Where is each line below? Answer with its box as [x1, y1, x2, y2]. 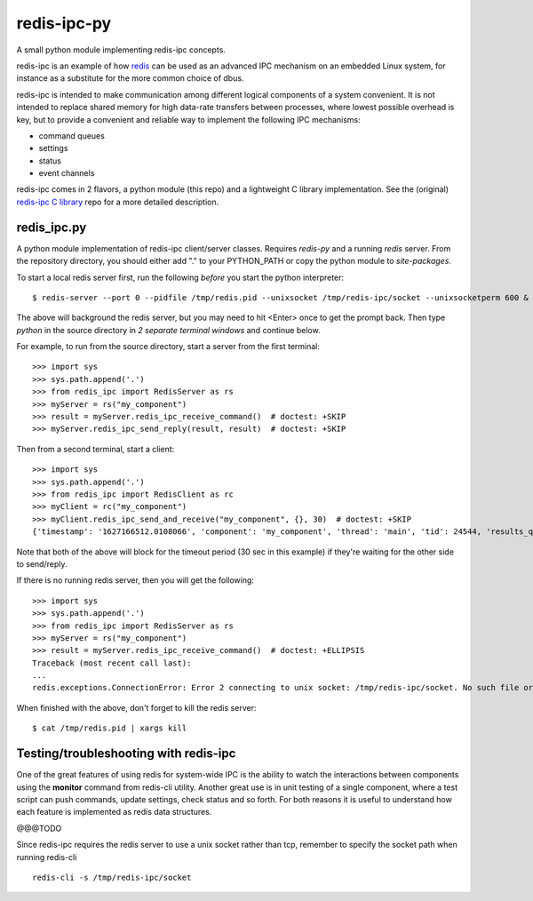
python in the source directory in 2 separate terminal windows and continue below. [16, 324, 321, 335]
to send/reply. [16, 558, 68, 569]
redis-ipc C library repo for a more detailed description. [16, 196, 219, 207]
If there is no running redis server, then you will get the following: [16, 575, 255, 586]
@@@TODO [16, 823, 62, 833]
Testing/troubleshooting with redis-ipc [16, 746, 236, 761]
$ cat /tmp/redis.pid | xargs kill [32, 723, 187, 733]
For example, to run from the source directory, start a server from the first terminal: [16, 341, 320, 352]
